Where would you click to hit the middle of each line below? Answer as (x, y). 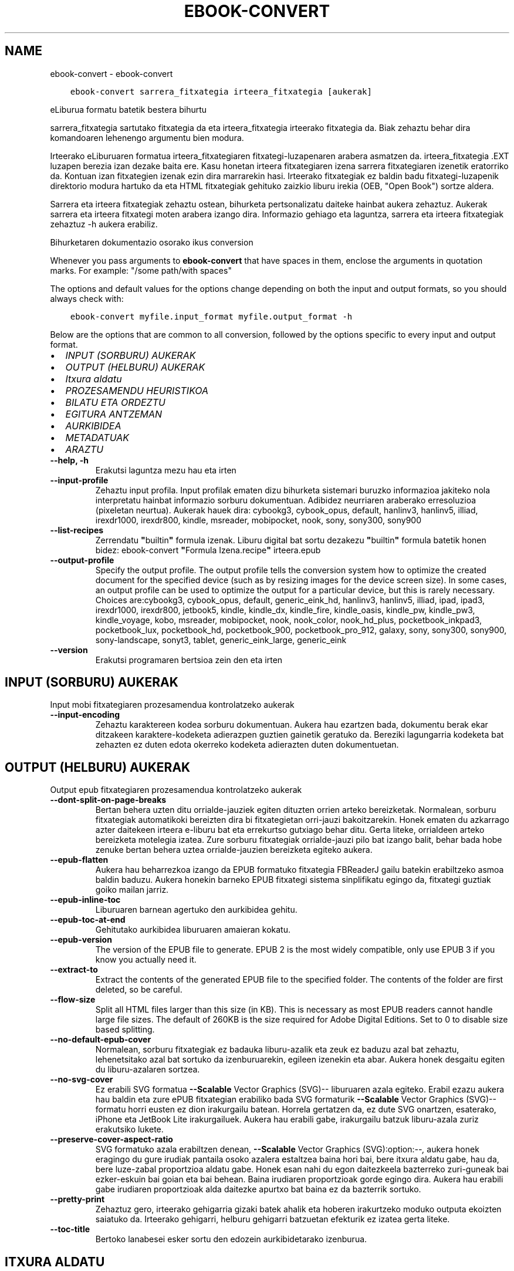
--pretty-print (77, 1199)
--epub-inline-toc (85, 900)
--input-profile (79, 480)
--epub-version (81, 940)
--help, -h (69, 460)
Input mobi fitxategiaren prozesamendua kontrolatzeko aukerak (172, 705)
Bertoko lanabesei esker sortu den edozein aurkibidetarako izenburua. (231, 1239)
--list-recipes (77, 530)
